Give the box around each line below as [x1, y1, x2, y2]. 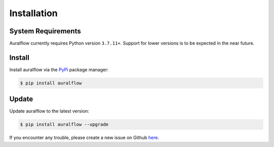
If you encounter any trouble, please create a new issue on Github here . [9, 134, 159, 141]
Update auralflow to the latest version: [9, 108, 89, 114]
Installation [9, 8, 58, 19]
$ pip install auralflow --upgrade [20, 122, 109, 127]
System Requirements [9, 27, 81, 35]
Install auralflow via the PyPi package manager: [9, 66, 109, 73]
